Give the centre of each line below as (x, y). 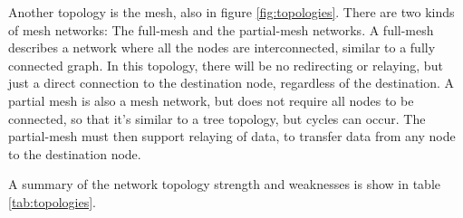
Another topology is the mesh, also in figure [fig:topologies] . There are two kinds (231, 12)
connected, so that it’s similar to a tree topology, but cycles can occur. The (217, 118)
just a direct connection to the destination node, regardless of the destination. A (231, 83)
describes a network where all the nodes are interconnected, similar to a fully (222, 47)
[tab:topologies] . (52, 201)
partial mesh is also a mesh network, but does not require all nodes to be (211, 100)
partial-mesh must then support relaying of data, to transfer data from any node (232, 136)
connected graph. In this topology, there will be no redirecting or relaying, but (226, 65)
